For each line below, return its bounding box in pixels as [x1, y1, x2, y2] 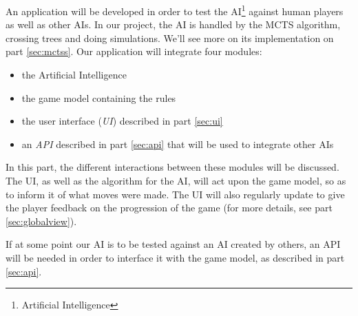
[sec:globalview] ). [6, 213, 77, 228]
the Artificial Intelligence [21, 67, 127, 82]
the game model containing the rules [21, 90, 176, 105]
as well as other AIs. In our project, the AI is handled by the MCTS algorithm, [6, 17, 341, 32]
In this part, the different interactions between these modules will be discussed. [6, 160, 339, 174]
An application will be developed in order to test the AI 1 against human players [6, 2, 344, 18]
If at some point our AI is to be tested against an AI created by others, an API [6, 237, 341, 251]
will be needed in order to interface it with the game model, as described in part [6, 250, 345, 264]
